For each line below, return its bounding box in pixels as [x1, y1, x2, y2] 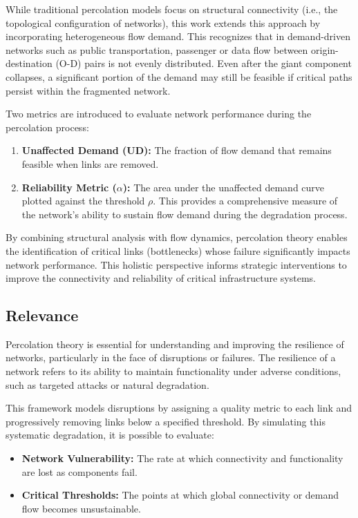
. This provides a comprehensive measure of [153, 193, 338, 208]
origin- [311, 42, 339, 57]
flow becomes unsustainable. [21, 501, 141, 515]
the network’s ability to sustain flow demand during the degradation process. [21, 207, 348, 221]
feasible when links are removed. [21, 156, 159, 171]
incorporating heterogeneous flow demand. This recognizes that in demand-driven [6, 29, 350, 44]
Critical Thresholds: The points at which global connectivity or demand [21, 488, 339, 502]
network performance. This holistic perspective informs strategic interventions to [6, 257, 347, 271]
